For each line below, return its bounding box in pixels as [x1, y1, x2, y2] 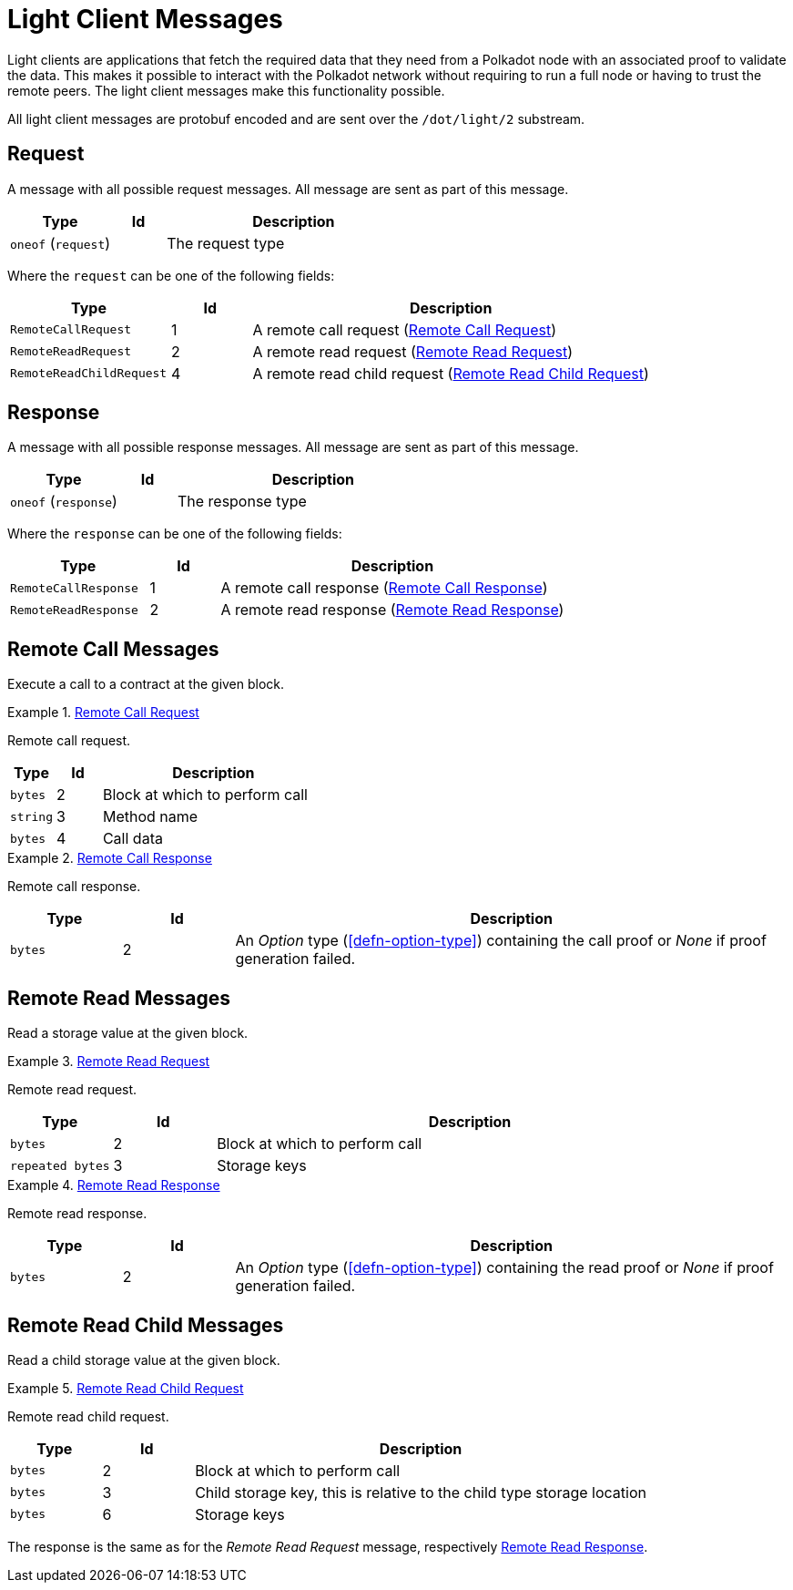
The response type [177, 492, 307, 511]
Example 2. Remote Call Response [7, 850, 212, 867]
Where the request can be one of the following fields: [7, 267, 335, 283]
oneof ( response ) [10, 492, 117, 511]
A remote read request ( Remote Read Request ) [252, 342, 574, 361]
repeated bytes [10, 1158, 110, 1173]
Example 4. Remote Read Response [7, 1177, 220, 1194]
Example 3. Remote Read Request [7, 1053, 210, 1070]
